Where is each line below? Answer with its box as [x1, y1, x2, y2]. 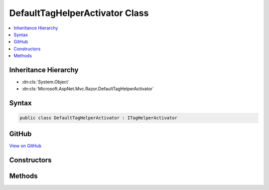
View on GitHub [9, 143, 42, 149]
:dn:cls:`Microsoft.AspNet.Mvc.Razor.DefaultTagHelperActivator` [21, 86, 154, 92]
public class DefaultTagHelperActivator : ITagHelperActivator [19, 115, 178, 121]
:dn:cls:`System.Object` [21, 79, 70, 85]
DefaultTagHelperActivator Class [9, 7, 149, 18]
